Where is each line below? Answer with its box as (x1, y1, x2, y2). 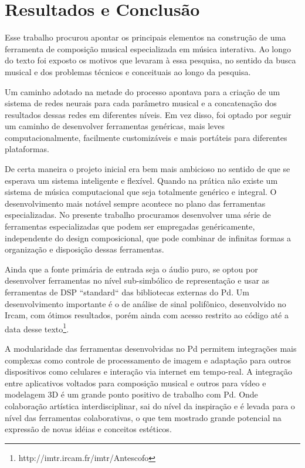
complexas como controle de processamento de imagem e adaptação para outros (5, 353, 292, 366)
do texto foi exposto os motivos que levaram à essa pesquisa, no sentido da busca (5, 54, 296, 66)
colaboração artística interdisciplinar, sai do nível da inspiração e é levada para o (5, 400, 295, 412)
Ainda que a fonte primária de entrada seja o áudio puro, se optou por (5, 262, 258, 275)
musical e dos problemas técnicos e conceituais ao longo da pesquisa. (5, 65, 251, 78)
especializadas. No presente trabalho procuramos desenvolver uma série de (5, 208, 271, 221)
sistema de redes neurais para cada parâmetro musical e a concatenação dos (5, 97, 277, 109)
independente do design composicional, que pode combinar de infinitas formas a (5, 231, 292, 244)
